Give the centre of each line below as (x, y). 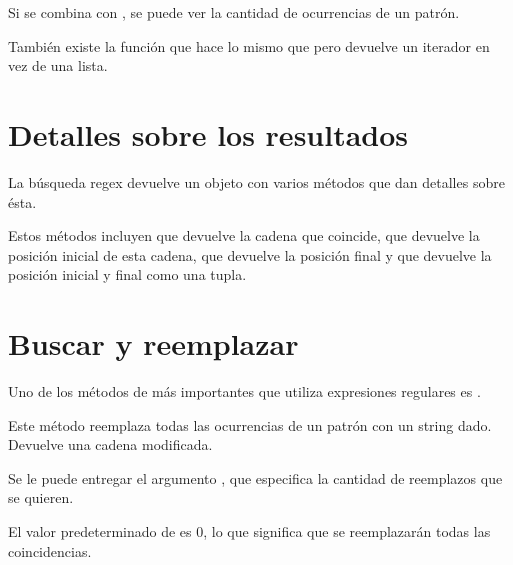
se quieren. (41, 497)
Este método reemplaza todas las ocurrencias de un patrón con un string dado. (250, 424)
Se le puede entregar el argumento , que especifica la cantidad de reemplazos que (255, 477)
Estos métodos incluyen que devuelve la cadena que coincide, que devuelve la (244, 235)
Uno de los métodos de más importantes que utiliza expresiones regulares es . (244, 391)
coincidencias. (50, 550)
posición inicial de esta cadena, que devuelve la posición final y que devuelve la (250, 254)
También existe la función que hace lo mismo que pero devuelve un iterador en (249, 45)
